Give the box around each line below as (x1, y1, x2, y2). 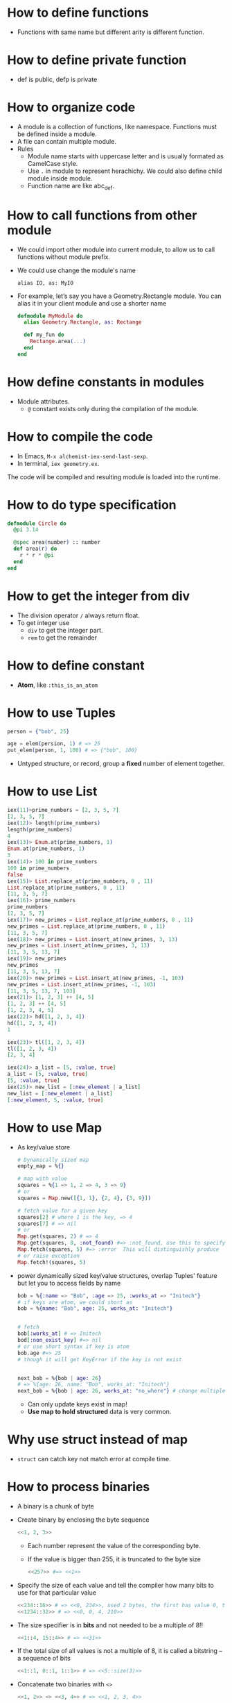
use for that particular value (17, 1588, 97, 1597)
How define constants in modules (7, 374, 204, 390)
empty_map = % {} (17, 1163, 64, 1170)
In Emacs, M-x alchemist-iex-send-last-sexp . (17, 451, 148, 460)
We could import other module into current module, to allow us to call (17, 245, 215, 254)
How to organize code (7, 99, 136, 115)
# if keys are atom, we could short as (17, 1299, 133, 1306)
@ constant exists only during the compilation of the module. (27, 404, 199, 413)
